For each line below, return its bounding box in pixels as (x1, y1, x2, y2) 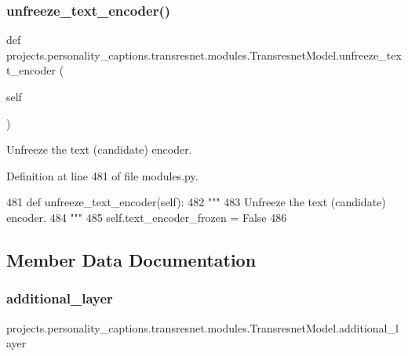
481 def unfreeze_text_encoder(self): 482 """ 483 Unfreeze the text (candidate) (6, 194, 386, 210)
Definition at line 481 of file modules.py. (6, 167, 199, 183)
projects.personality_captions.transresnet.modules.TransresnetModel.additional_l (6, 319, 399, 336)
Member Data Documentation (6, 247, 257, 271)
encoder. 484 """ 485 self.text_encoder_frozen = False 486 (6, 209, 287, 225)
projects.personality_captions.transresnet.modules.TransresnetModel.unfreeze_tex (6, 46, 402, 63)
